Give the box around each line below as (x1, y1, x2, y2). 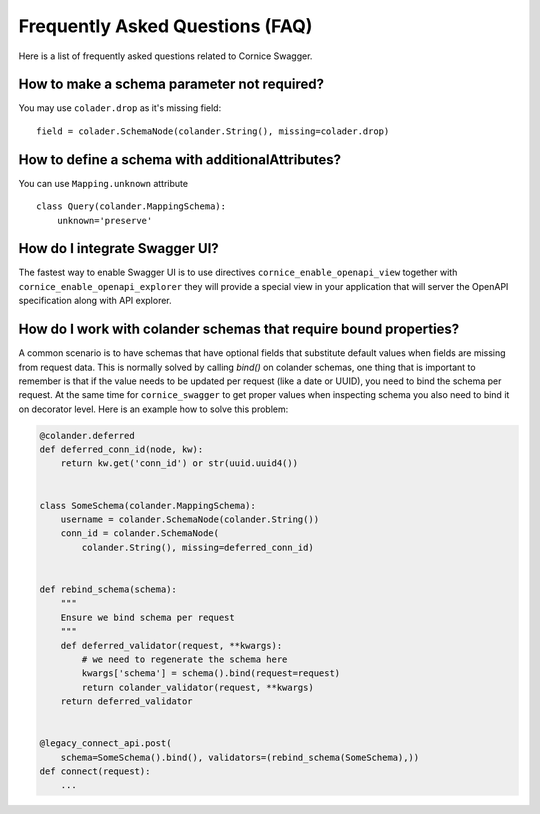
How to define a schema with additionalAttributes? (18, 151, 342, 168)
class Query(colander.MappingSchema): (36, 201, 227, 212)
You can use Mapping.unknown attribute (18, 177, 189, 189)
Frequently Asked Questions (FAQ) (18, 15, 313, 37)
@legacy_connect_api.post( (39, 738, 172, 749)
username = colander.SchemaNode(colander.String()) (60, 514, 320, 525)
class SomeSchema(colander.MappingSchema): (39, 500, 257, 511)
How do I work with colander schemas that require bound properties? (18, 321, 460, 338)
